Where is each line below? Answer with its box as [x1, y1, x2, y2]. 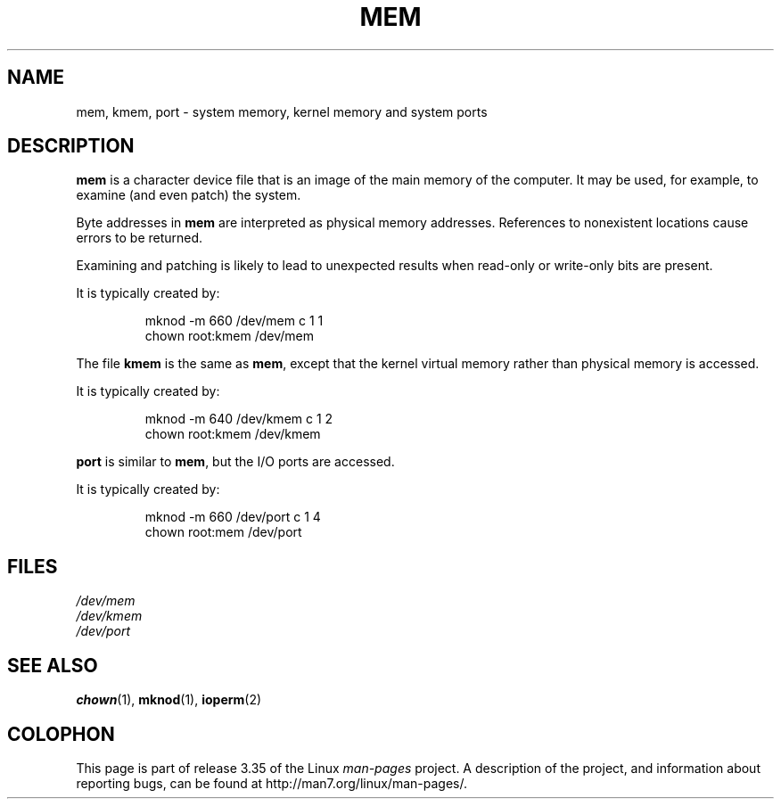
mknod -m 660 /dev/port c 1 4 [144, 509, 321, 525]
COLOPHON [7, 722, 115, 745]
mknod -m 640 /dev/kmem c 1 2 [144, 411, 333, 427]
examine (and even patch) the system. [76, 187, 301, 203]
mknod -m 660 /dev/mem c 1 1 [144, 313, 324, 329]
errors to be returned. [76, 230, 203, 246]
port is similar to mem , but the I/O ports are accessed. [76, 454, 395, 470]
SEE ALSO [7, 654, 98, 677]
